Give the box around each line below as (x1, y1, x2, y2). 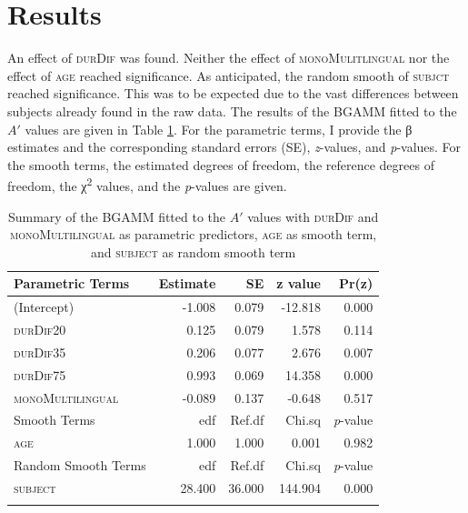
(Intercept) (14, 297, 75, 317)
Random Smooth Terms (14, 456, 146, 475)
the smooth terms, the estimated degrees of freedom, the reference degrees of (7, 155, 434, 174)
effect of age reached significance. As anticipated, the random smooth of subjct (7, 65, 450, 85)
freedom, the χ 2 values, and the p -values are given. (7, 174, 287, 195)
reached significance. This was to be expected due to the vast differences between (7, 84, 459, 103)
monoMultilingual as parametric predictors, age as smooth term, (10, 225, 377, 244)
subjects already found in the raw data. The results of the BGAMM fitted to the (7, 101, 457, 120)
